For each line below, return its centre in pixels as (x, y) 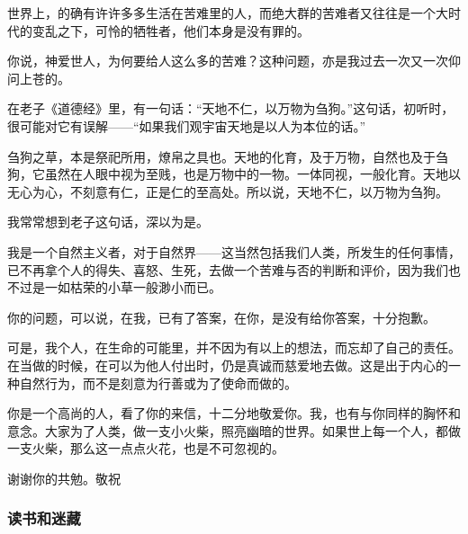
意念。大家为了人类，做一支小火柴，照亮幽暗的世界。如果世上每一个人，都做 (234, 430)
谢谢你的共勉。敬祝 (64, 478)
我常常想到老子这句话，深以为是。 (108, 222)
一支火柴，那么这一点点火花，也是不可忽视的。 (146, 448)
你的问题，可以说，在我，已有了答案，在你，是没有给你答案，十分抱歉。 (221, 317)
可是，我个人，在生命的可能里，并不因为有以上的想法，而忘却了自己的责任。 (234, 347)
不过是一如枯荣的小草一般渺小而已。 (114, 287)
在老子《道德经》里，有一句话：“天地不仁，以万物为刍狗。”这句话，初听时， (231, 108)
